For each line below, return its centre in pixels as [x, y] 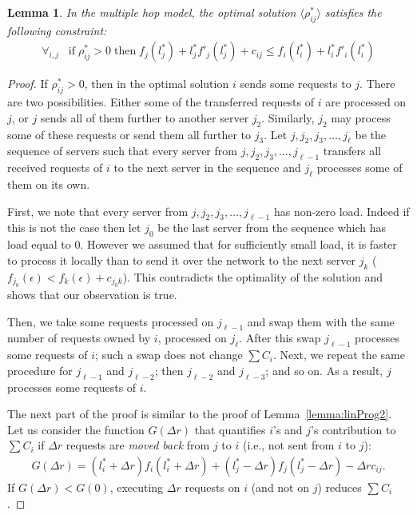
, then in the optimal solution [157, 84]
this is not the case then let [74, 228]
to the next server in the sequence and [207, 168]
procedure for [40, 370]
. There [377, 84]
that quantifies [230, 429]
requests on [212, 487]
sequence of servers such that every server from [122, 151]
